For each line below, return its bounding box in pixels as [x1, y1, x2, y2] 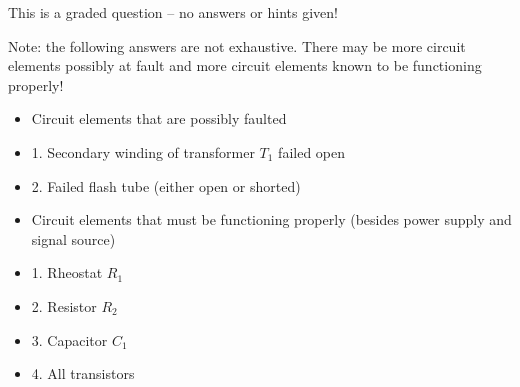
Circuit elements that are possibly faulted [31, 108, 287, 129]
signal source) [31, 228, 116, 249]
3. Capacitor [31, 329, 108, 350]
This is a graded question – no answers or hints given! [8, 2, 338, 22]
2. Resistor [31, 295, 97, 316]
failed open [278, 141, 346, 162]
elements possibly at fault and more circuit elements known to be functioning [8, 55, 482, 76]
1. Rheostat [31, 262, 103, 283]
